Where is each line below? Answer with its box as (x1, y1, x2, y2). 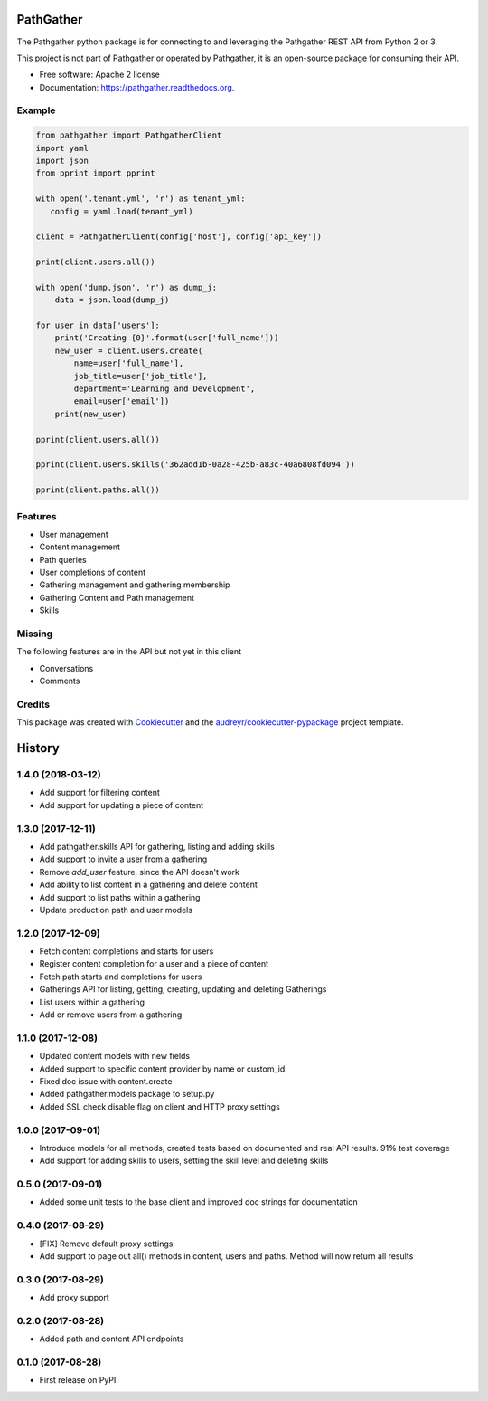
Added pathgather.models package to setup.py (39, 1089, 215, 1100)
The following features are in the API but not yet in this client (16, 646, 242, 657)
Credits (16, 698, 50, 710)
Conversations (39, 662, 94, 673)
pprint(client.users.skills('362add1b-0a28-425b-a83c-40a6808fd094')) (35, 460, 356, 470)
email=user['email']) (73, 396, 170, 406)
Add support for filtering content (39, 787, 160, 798)
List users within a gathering (39, 996, 145, 1007)
